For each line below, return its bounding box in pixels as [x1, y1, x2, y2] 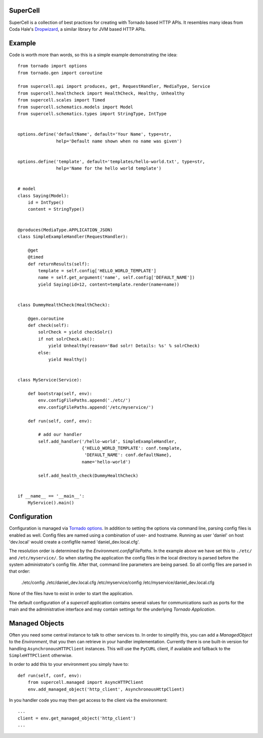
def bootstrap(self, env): [27, 391, 93, 396]
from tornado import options [18, 63, 87, 69]
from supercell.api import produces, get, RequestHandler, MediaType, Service [18, 83, 210, 89]
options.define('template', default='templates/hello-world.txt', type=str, [18, 159, 206, 164]
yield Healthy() [48, 357, 87, 362]
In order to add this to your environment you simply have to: [9, 661, 129, 667]
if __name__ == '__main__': [18, 493, 85, 499]
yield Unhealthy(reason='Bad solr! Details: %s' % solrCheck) [48, 343, 200, 349]
